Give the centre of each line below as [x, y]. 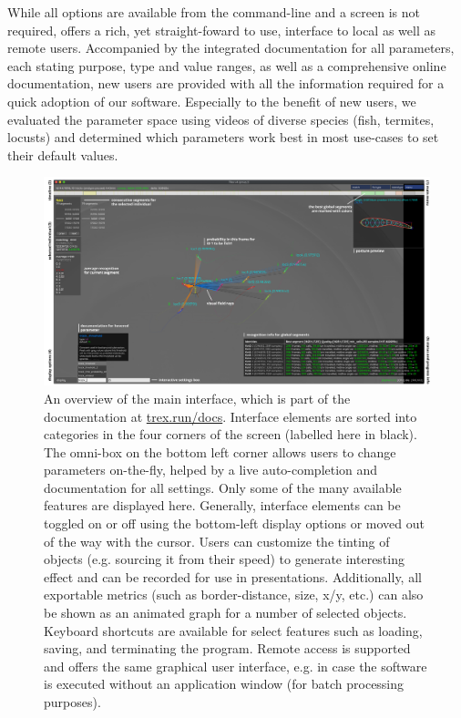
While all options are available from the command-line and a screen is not [214, 12]
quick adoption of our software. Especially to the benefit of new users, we [212, 101]
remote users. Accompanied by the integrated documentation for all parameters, [231, 48]
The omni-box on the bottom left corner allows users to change [220, 451]
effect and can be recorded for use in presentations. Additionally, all [233, 576]
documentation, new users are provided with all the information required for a [226, 83]
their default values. [63, 154]
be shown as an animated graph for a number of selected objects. [225, 613]
